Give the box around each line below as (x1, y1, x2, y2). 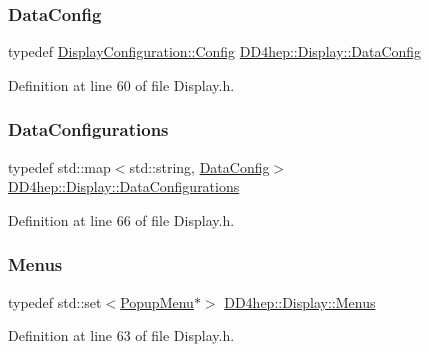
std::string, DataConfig (129, 156, 270, 177)
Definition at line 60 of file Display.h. (8, 74, 235, 95)
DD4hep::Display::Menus (224, 291, 376, 312)
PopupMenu (120, 291, 194, 312)
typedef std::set (8, 291, 102, 312)
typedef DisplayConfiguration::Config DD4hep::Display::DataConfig (8, 41, 422, 62)
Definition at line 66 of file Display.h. (8, 209, 235, 230)
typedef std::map (8, 156, 111, 177)
